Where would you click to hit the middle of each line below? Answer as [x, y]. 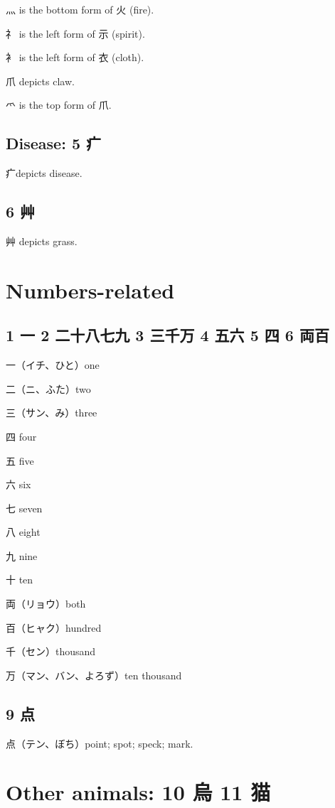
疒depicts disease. [44, 173]
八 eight [23, 532]
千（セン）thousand [51, 651]
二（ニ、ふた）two [48, 388]
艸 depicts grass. [42, 241]
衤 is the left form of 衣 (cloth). [75, 57]
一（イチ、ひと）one [53, 365]
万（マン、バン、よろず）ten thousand [94, 675]
